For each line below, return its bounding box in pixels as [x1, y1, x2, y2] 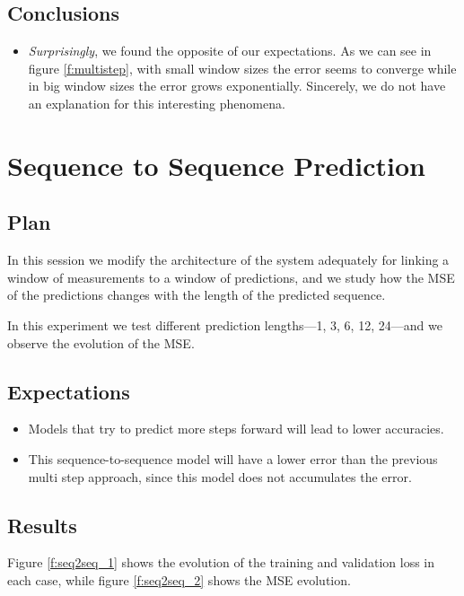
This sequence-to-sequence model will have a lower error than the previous [28, 449, 438, 468]
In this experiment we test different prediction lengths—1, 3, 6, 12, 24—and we [7, 315, 442, 334]
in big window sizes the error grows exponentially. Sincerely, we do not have [28, 76, 446, 95]
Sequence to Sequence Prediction [7, 146, 425, 183]
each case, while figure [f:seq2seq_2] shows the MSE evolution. [7, 570, 351, 589]
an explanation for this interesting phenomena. [28, 93, 285, 112]
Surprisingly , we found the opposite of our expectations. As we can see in [28, 41, 432, 60]
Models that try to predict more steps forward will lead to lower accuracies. [28, 419, 444, 438]
